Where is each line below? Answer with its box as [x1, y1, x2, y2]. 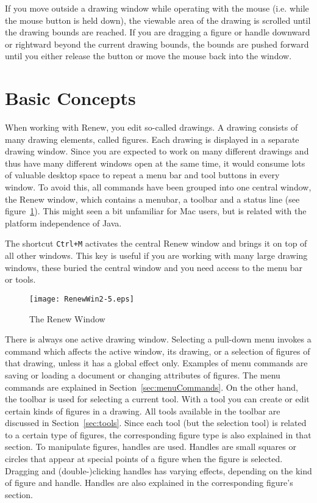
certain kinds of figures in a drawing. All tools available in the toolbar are [5, 404, 280, 417]
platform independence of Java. [5, 216, 122, 229]
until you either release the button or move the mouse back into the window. [5, 49, 292, 62]
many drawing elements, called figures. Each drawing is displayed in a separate [5, 132, 299, 145]
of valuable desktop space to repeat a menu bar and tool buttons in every [5, 168, 280, 181]
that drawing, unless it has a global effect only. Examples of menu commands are [5, 356, 308, 369]
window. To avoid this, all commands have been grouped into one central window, [5, 181, 312, 194]
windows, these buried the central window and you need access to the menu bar [5, 261, 303, 273]
